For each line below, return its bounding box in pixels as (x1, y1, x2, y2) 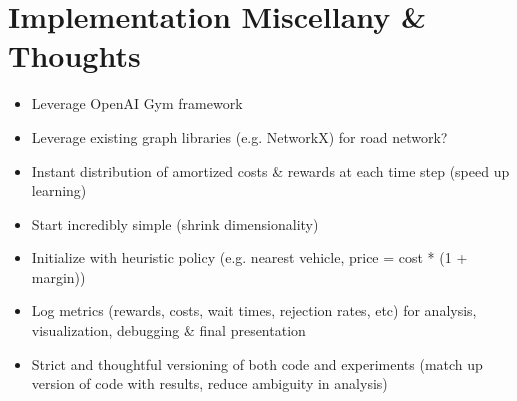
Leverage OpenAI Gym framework (31, 93, 243, 114)
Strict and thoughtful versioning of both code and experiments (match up (31, 353, 483, 374)
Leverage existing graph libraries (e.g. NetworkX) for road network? (31, 126, 448, 147)
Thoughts (8, 35, 141, 76)
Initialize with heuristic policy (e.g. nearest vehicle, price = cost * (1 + (31, 247, 468, 268)
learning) (31, 180, 87, 201)
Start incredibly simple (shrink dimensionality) (31, 213, 319, 234)
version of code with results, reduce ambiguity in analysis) (31, 373, 388, 394)
